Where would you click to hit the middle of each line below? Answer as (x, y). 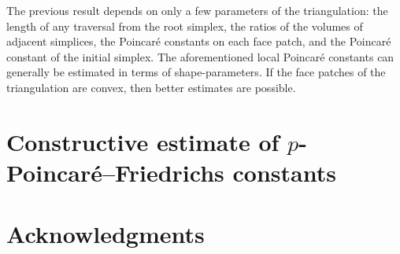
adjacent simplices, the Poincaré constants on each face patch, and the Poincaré (199, 41)
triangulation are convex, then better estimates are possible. (151, 87)
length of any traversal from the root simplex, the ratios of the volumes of (185, 26)
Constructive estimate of (143, 141)
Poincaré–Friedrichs (115, 172)
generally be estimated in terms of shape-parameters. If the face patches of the (196, 72)
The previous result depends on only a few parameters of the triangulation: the (197, 10)
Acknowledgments (106, 234)
